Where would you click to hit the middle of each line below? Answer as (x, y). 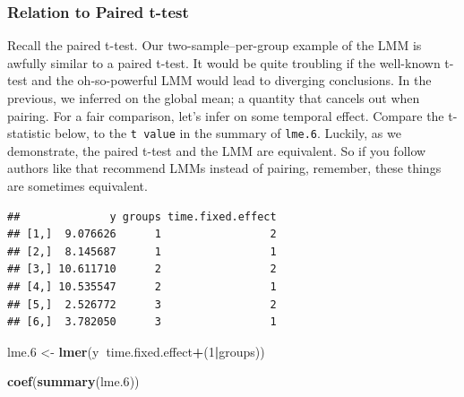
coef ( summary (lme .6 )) (73, 381)
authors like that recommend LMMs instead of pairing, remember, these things (224, 168)
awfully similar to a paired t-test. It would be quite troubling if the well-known (224, 62)
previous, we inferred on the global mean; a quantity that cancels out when (214, 98)
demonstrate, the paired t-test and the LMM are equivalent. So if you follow (217, 150)
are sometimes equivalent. (77, 186)
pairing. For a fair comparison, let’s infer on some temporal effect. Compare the (226, 115)
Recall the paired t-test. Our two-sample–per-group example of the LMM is (215, 45)
